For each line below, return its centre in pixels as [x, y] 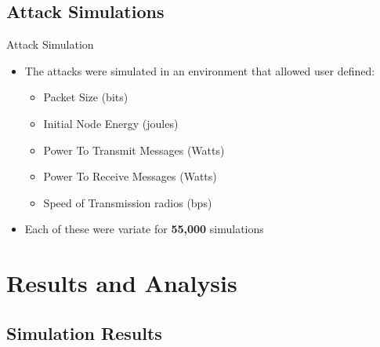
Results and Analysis [122, 283]
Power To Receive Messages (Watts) [130, 176]
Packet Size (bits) [86, 97]
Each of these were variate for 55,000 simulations [144, 229]
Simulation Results [84, 332]
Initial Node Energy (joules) [111, 123]
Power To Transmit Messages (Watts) [134, 150]
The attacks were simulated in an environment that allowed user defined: [200, 70]
